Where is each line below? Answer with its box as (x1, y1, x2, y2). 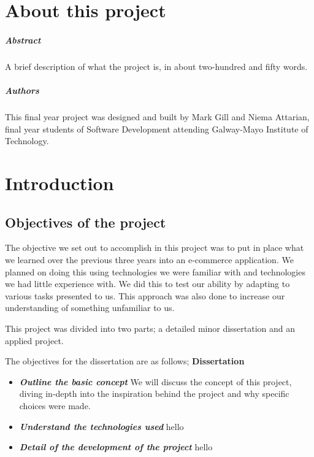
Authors (5, 84, 39, 97)
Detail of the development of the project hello (19, 440, 213, 453)
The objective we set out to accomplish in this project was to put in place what (5, 241, 304, 254)
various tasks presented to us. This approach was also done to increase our (5, 289, 285, 302)
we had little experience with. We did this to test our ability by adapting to (5, 277, 290, 290)
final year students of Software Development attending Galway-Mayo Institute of (5, 122, 308, 135)
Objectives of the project (5, 212, 166, 231)
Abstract (5, 33, 41, 46)
